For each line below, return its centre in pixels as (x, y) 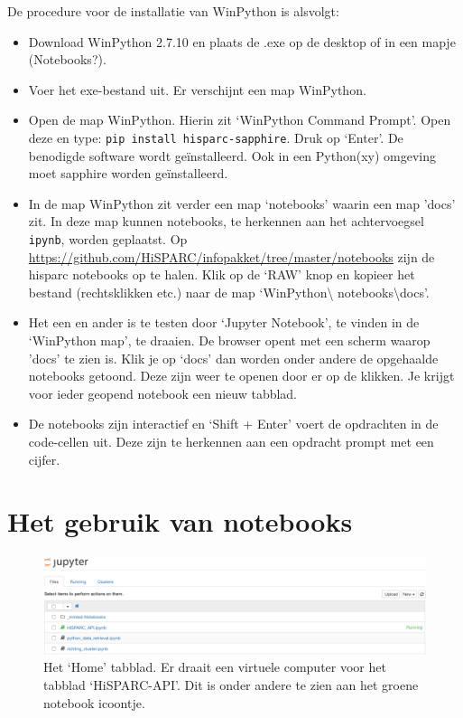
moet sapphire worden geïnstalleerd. (128, 173)
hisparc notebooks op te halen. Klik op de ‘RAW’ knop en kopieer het (222, 274)
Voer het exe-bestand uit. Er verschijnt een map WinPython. (197, 89)
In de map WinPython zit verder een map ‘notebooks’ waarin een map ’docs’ (242, 203)
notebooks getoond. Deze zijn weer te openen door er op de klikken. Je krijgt (241, 376)
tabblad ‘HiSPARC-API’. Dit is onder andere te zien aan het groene (231, 684)
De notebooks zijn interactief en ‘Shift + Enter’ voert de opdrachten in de (233, 424)
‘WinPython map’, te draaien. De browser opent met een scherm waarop (229, 340)
